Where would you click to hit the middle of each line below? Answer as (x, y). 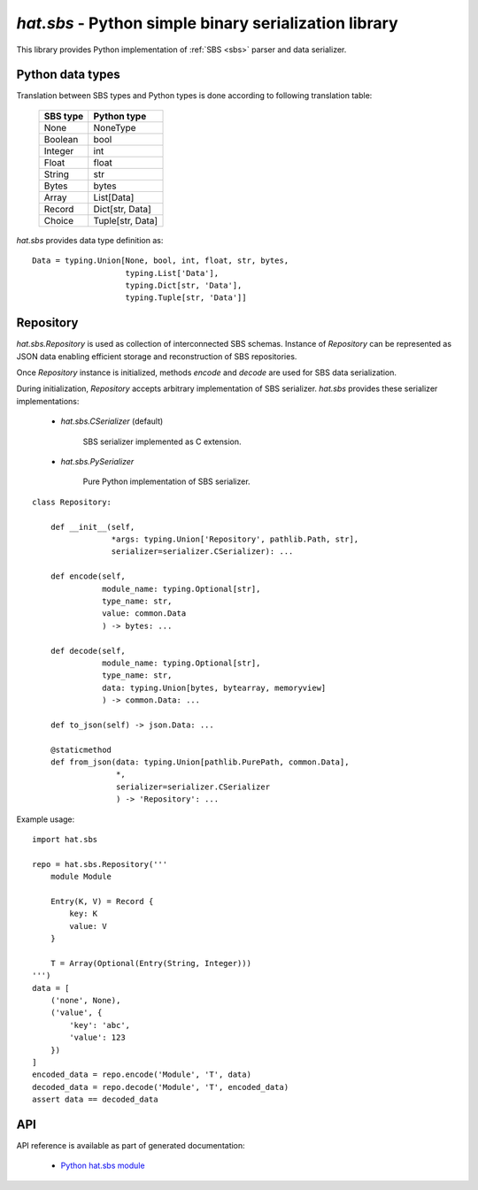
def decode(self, (88, 651)
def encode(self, (88, 576)
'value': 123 (97, 1038)
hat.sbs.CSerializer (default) (112, 421)
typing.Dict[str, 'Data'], (184, 286)
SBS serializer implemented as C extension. (162, 441)
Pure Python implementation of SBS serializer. (167, 481)
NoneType (115, 127)
